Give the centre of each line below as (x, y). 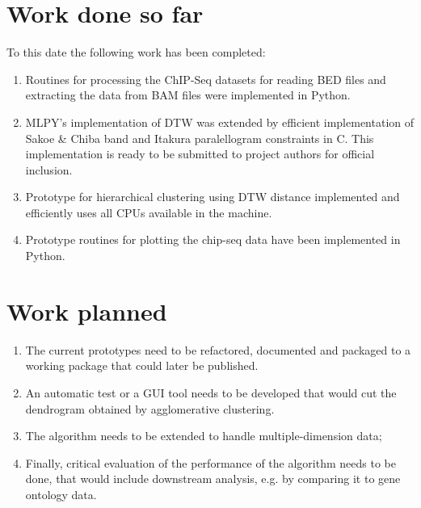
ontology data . (61, 494)
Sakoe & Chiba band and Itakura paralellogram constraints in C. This (200, 138)
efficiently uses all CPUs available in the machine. (149, 212)
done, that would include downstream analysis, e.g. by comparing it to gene (213, 479)
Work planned (87, 311)
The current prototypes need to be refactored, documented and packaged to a (218, 349)
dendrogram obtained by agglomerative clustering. (150, 408)
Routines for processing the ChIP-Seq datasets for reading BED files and (206, 79)
